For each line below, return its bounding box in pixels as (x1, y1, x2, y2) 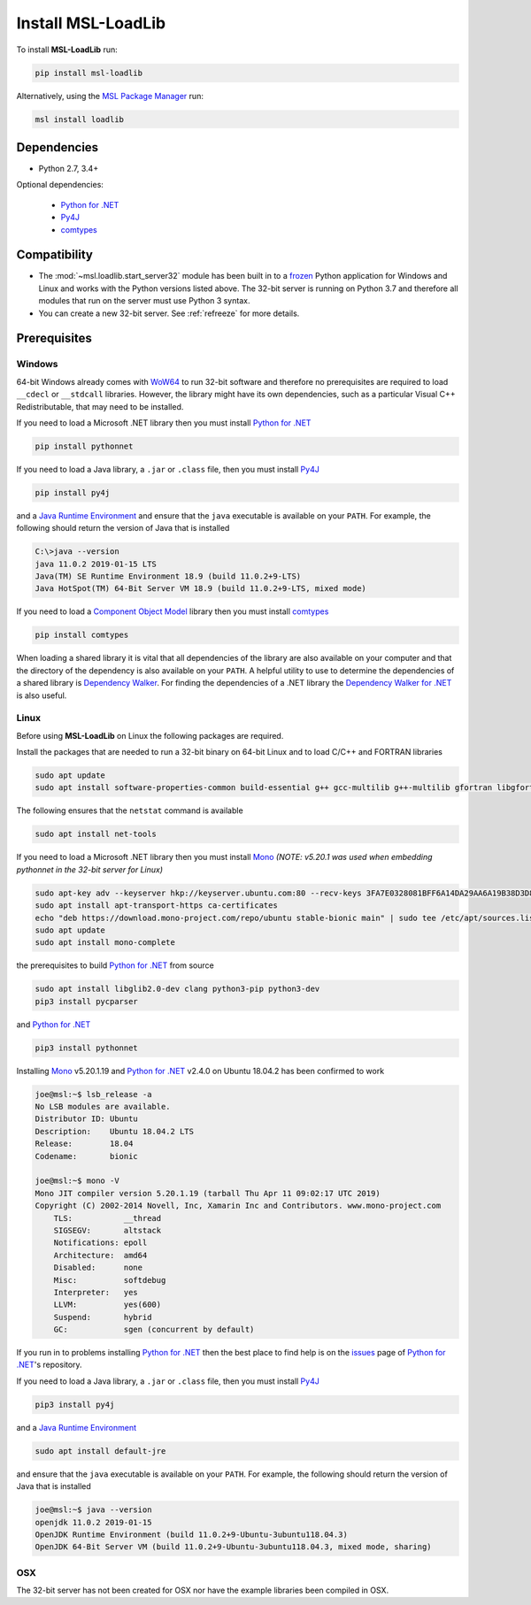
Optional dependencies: (16, 180, 104, 190)
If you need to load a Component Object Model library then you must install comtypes (16, 606, 329, 617)
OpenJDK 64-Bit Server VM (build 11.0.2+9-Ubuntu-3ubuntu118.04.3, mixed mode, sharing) (35, 1542, 433, 1552)
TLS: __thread (53, 1213, 162, 1223)
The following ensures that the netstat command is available (16, 805, 243, 816)
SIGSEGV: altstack (53, 1225, 162, 1235)
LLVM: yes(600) (53, 1300, 162, 1309)
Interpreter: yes (53, 1287, 139, 1297)
